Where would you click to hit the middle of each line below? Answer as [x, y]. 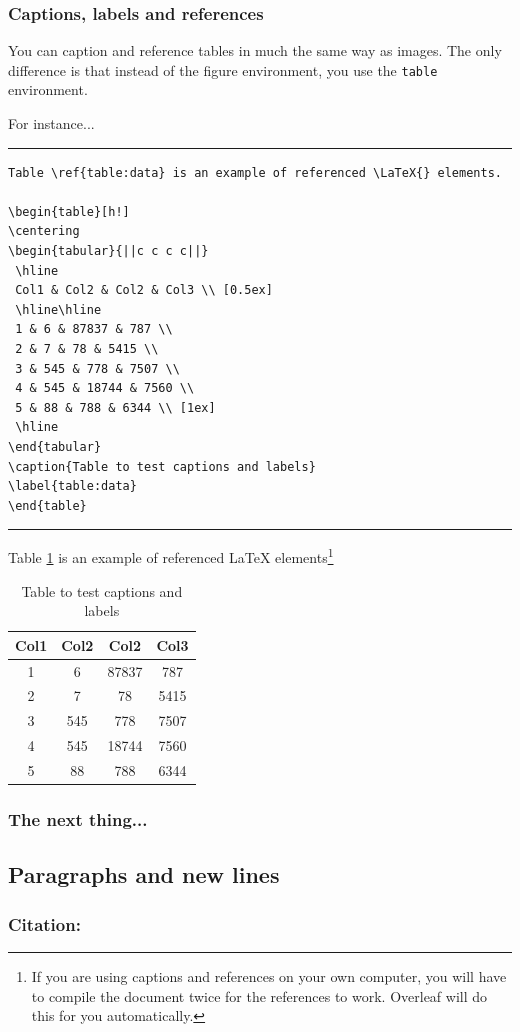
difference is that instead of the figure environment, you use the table [223, 69]
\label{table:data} [72, 486]
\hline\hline [58, 309]
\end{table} [47, 505]
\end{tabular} [55, 446]
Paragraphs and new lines [144, 874]
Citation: [44, 923]
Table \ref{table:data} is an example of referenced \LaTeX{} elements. [255, 172]
